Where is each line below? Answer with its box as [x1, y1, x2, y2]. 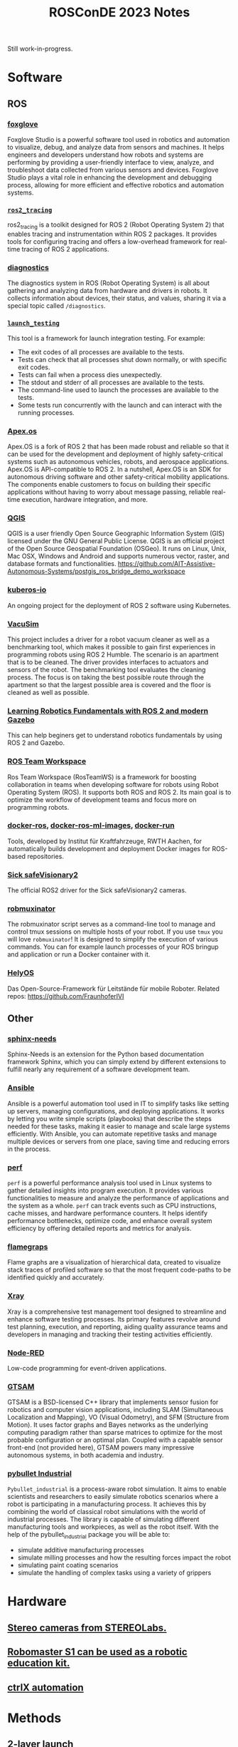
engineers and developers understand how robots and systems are [7, 150, 204, 159]
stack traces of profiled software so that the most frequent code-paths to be [7, 1266, 232, 1274]
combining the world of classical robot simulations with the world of [7, 1508, 206, 1516]
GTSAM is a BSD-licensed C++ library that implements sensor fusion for [7, 1398, 219, 1406]
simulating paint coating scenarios [17, 1561, 119, 1570]
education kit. [7, 1657, 70, 1669]
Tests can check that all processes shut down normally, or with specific [17, 355, 227, 364]
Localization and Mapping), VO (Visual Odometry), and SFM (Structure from [7, 1413, 229, 1422]
